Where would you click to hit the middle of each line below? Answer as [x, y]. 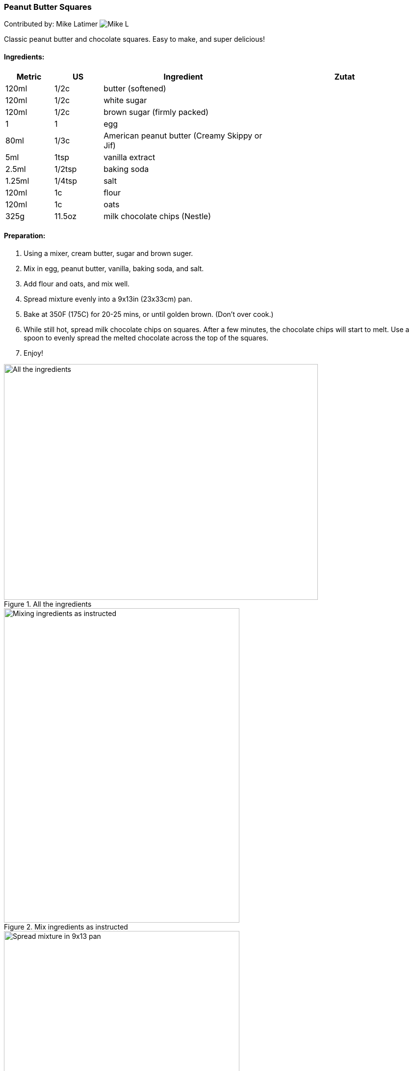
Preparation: [25, 236]
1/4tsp [66, 181]
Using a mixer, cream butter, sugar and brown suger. [108, 253]
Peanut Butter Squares [48, 7]
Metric [29, 76]
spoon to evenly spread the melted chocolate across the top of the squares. [146, 338]
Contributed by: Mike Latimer [51, 24]
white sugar [125, 100]
